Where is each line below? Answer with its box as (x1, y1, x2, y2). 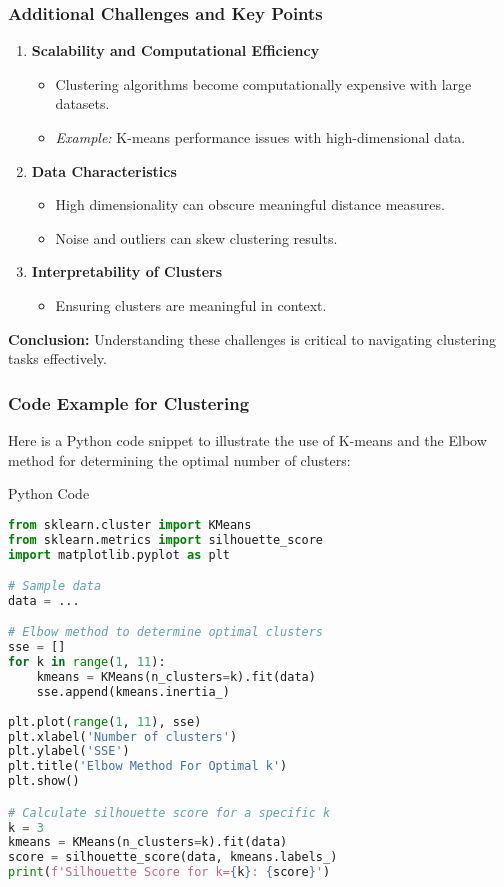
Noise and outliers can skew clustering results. (55, 227, 338, 248)
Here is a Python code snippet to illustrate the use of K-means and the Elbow (8, 429, 487, 450)
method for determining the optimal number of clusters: (8, 449, 351, 470)
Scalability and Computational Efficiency (31, 40, 320, 61)
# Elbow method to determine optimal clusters (8, 625, 323, 640)
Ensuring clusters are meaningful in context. (55, 294, 327, 315)
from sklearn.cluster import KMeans (8, 517, 252, 532)
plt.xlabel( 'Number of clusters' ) (8, 729, 238, 744)
